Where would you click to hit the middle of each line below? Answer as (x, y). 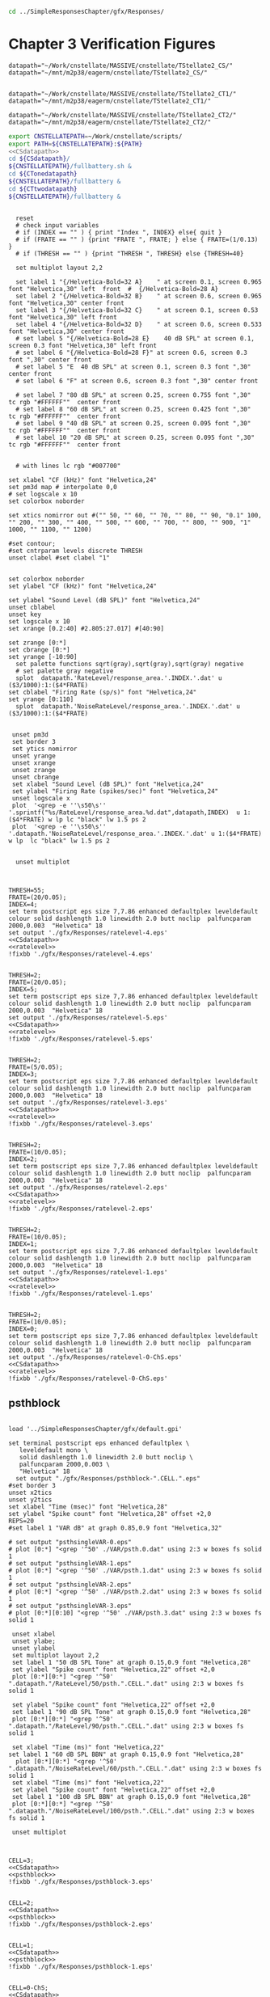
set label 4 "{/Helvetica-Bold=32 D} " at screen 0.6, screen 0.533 (139, 324)
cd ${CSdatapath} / (39, 159)
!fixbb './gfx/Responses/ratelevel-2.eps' (81, 1209)
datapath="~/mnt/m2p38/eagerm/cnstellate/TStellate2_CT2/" (110, 122)
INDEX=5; (23, 989)
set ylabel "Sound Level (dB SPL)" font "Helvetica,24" (104, 600)
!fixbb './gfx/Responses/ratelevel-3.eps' (81, 1124)
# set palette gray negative (65, 671)
